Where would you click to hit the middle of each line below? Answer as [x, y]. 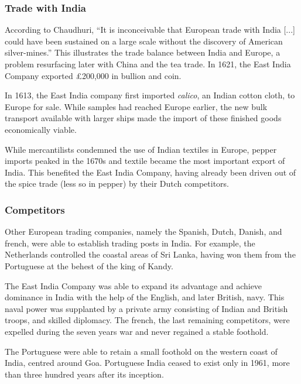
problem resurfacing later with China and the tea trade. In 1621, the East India [148, 64]
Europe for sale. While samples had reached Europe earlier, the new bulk [136, 106]
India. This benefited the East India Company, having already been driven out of [150, 172]
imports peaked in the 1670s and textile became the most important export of [145, 161]
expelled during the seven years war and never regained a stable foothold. [137, 331]
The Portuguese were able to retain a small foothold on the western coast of [141, 351]
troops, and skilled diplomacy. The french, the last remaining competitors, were [147, 320]
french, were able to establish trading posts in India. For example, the [130, 243]
